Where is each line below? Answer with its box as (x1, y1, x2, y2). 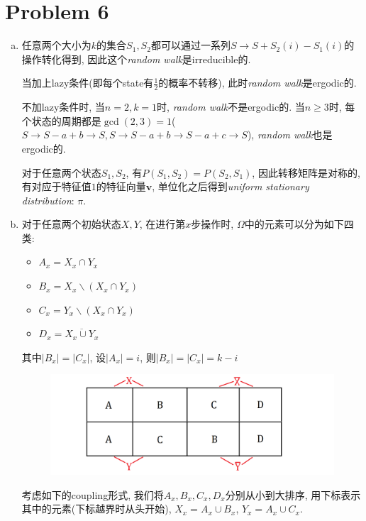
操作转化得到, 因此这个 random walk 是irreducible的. (21, 51, 251, 66)
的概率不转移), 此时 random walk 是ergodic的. (158, 75, 357, 90)
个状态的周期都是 (21, 113, 101, 128)
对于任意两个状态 (21, 165, 101, 180)
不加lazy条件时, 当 (21, 99, 105, 114)
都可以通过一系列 (150, 38, 231, 53)
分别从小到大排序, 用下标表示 (225, 487, 361, 502)
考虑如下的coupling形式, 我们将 (21, 487, 164, 502)
